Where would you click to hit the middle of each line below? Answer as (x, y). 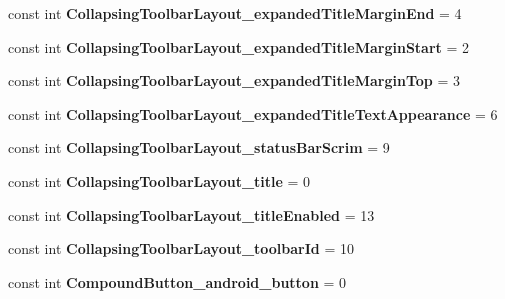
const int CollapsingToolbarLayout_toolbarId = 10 (181, 248)
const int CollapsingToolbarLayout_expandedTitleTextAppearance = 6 (253, 113)
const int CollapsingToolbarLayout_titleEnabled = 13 (191, 214)
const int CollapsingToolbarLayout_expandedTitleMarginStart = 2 (239, 46)
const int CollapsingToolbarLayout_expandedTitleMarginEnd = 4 (235, 13)
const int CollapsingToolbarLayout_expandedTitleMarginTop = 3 (234, 80)
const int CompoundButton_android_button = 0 (177, 281)
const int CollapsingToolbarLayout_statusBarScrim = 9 (199, 147)
